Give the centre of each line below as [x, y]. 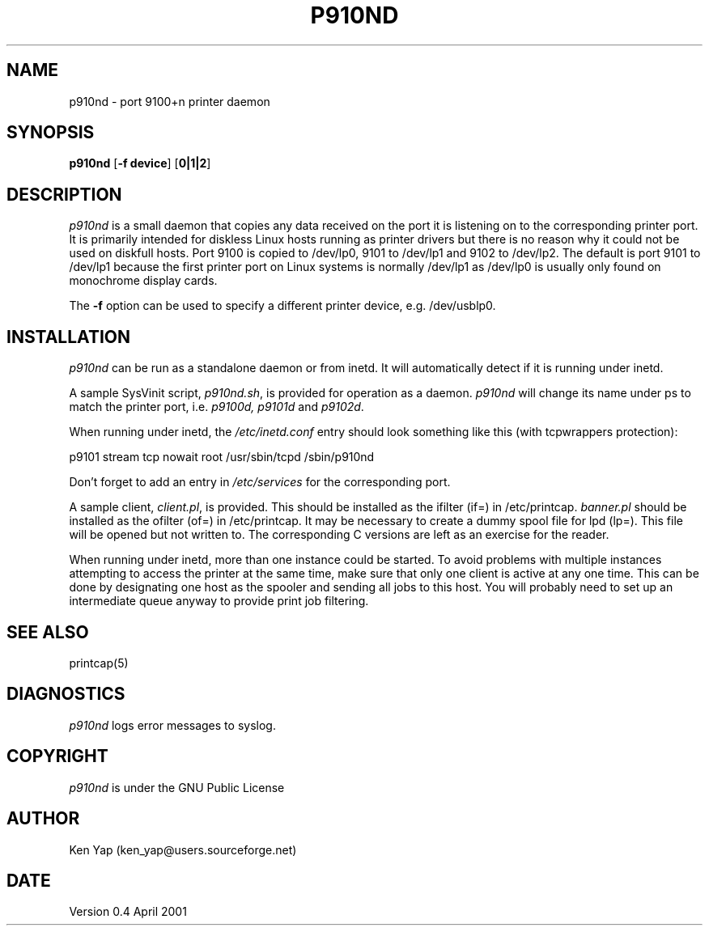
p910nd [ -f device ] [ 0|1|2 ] [140, 163]
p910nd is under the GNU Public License [177, 787]
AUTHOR [43, 819]
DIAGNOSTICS [66, 694]
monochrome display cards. [143, 281]
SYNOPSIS [51, 133]
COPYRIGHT [57, 756]
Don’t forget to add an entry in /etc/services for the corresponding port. [260, 482]
